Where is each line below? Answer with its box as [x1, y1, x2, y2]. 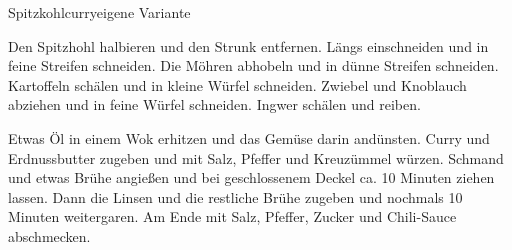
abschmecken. [8, 225, 91, 246]
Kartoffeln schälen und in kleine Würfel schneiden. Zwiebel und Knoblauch [8, 74, 467, 95]
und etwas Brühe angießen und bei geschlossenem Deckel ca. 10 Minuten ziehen [8, 167, 495, 188]
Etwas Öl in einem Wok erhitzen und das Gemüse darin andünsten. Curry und [8, 127, 490, 148]
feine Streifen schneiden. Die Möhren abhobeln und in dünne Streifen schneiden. [8, 55, 499, 76]
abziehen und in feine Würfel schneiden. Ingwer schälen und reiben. [8, 94, 421, 115]
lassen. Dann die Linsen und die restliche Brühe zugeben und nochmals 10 [8, 186, 463, 207]
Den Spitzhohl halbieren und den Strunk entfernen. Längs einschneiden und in [8, 35, 489, 56]
